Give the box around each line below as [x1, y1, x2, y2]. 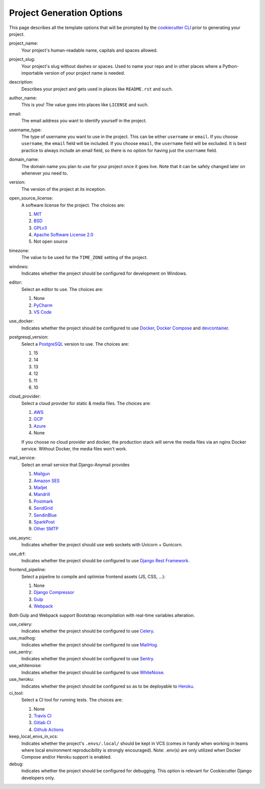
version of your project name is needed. [44, 70, 125, 76]
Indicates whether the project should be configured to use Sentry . [21, 655, 155, 661]
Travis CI [33, 713, 52, 719]
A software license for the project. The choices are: [21, 202, 125, 208]
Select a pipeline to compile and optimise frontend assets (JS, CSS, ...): [21, 573, 165, 580]
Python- [222, 63, 239, 69]
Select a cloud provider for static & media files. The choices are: [21, 400, 151, 406]
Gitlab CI [33, 720, 52, 726]
